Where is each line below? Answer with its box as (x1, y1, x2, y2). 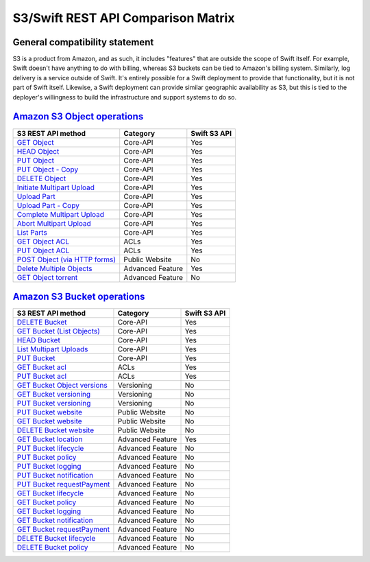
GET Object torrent (16, 272, 78, 282)
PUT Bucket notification (16, 471, 94, 480)
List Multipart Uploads (16, 344, 88, 354)
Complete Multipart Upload (16, 209, 105, 219)
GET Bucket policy (16, 497, 77, 507)
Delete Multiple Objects (16, 264, 92, 273)
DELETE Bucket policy (16, 543, 88, 552)
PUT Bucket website (16, 408, 82, 417)
